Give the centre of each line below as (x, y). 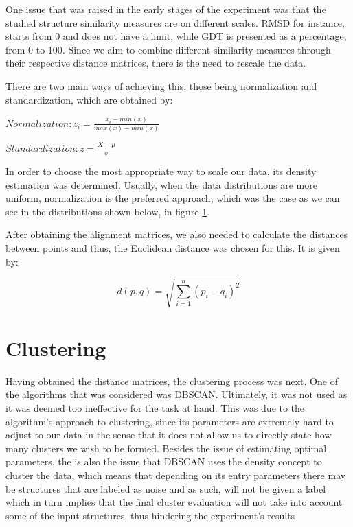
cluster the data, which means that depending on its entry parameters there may (176, 475)
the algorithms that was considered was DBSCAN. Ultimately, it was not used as (176, 394)
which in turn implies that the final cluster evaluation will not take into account (174, 502)
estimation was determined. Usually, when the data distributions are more (161, 184)
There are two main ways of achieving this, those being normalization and (161, 85)
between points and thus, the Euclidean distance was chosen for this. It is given (173, 248)
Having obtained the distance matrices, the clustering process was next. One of (172, 380)
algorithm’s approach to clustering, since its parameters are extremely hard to (170, 421)
